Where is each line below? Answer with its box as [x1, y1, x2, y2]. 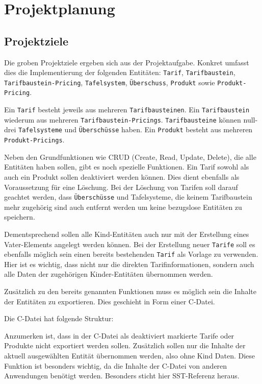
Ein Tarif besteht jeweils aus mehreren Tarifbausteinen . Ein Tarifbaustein [4, 104, 250, 115]
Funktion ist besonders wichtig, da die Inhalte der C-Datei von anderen [4, 360, 227, 371]
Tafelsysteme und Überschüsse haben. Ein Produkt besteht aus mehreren [18, 124, 253, 135]
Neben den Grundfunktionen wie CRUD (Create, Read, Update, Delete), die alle [4, 151, 256, 162]
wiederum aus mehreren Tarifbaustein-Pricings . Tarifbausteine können [4, 114, 241, 125]
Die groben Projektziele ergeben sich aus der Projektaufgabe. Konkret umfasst [4, 57, 249, 67]
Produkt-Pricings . [4, 134, 65, 145]
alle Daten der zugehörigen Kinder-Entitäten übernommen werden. [4, 269, 213, 279]
